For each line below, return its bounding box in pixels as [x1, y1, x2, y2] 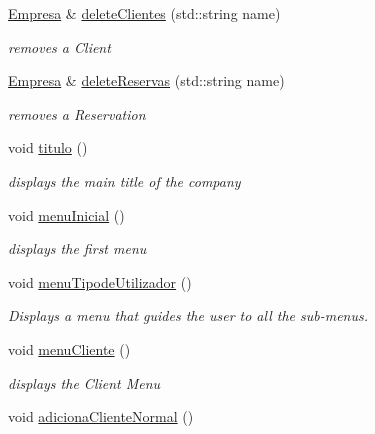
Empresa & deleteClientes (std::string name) [8, 3, 281, 23]
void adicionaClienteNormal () [8, 406, 194, 427]
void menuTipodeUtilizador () [8, 271, 192, 292]
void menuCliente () [8, 338, 131, 359]
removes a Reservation [8, 103, 146, 124]
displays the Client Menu [8, 372, 161, 393]
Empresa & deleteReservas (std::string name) [8, 70, 285, 91]
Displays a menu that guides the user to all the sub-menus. [8, 305, 369, 326]
